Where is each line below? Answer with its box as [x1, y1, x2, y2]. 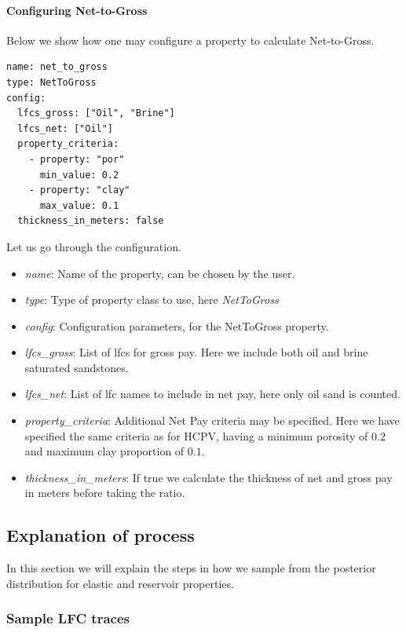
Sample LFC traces [6, 608, 130, 628]
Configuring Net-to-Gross [6, 2, 148, 18]
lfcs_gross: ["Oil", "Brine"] [17, 108, 175, 119]
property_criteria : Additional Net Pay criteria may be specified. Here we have [24, 412, 400, 429]
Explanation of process [6, 523, 195, 547]
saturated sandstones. [24, 359, 129, 375]
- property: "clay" [28, 184, 130, 196]
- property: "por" [28, 153, 125, 165]
